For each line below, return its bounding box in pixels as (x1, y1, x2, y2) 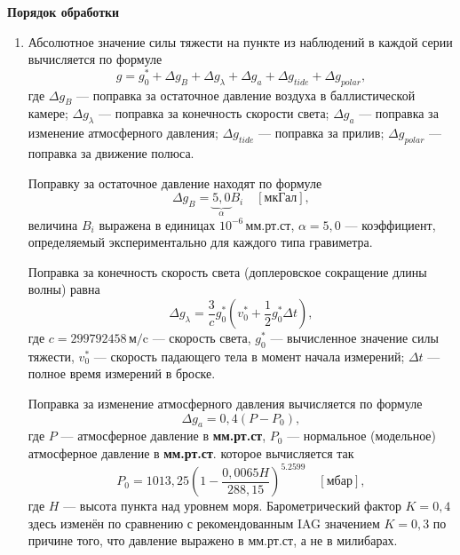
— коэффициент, (345, 215, 436, 234)
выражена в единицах (99, 215, 216, 234)
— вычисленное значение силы (270, 329, 439, 347)
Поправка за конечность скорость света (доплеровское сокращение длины (28, 262, 427, 281)
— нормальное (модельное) (287, 426, 437, 445)
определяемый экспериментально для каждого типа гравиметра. (28, 233, 373, 251)
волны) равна (28, 280, 100, 298)
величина (28, 215, 78, 234)
